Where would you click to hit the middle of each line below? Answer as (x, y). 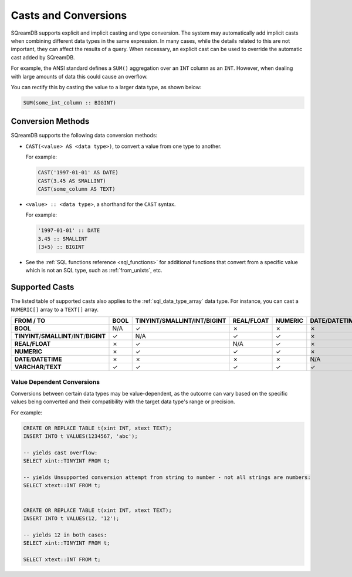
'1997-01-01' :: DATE (69, 231)
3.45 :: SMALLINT (63, 239)
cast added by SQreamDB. (43, 57)
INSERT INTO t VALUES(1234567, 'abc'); (80, 436)
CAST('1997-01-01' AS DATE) (78, 173)
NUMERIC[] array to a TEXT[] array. (55, 309)
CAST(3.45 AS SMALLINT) (72, 181)
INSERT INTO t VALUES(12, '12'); (71, 518)
